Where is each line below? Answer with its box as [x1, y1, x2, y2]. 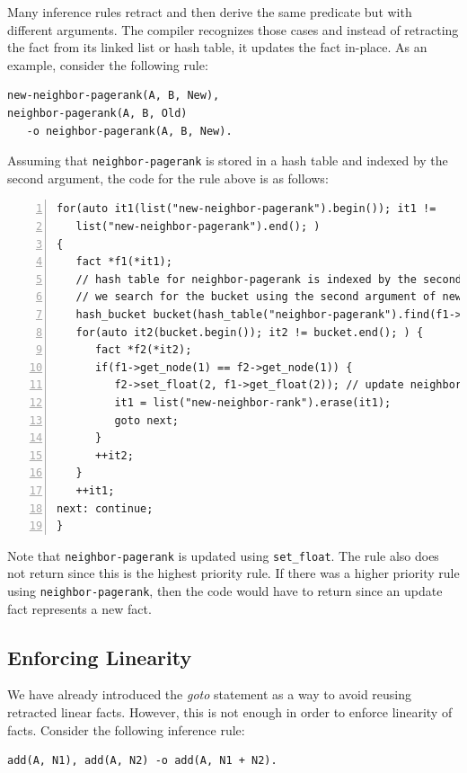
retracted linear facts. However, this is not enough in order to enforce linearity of [7, 702, 453, 721]
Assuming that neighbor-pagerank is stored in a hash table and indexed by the [7, 151, 448, 170]
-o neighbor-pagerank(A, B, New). [26, 124, 233, 138]
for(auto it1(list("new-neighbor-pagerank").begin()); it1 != [57, 202, 436, 216]
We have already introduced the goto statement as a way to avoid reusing [7, 685, 412, 704]
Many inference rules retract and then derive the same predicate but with [7, 3, 412, 21]
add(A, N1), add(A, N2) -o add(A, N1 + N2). [7, 754, 278, 768]
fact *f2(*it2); [94, 343, 192, 357]
